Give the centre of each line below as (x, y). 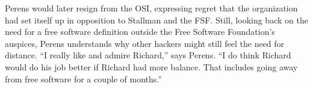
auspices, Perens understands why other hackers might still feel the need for (145, 43)
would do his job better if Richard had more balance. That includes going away (151, 66)
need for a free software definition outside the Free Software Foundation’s (140, 32)
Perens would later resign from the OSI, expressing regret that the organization (151, 8)
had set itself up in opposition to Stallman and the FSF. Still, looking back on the (156, 20)
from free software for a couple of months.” (83, 78)
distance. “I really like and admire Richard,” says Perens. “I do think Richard (148, 55)
